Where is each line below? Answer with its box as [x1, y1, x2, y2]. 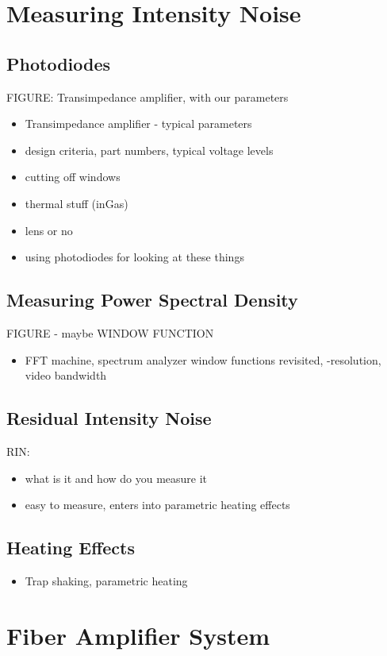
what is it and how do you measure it [25, 469, 208, 486]
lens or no [25, 222, 73, 238]
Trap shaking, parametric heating [25, 572, 188, 588]
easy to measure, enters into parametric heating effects [25, 496, 290, 513]
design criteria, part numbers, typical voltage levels [25, 141, 274, 158]
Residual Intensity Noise [6, 406, 212, 430]
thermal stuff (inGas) [25, 195, 128, 211]
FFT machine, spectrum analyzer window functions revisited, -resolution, [25, 351, 381, 368]
